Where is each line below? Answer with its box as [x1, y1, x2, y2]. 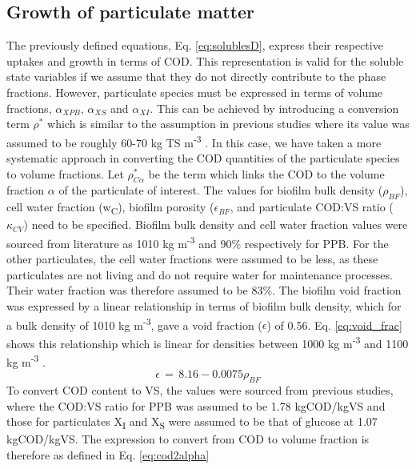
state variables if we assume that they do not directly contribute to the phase [6, 68, 386, 85]
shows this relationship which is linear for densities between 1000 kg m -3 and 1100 [6, 332, 409, 351]
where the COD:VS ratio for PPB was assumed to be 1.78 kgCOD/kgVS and [6, 397, 386, 414]
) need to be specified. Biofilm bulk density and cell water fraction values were [23, 216, 408, 233]
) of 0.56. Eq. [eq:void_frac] [266, 316, 402, 333]
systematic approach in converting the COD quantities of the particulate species [6, 150, 400, 166]
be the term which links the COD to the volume [148, 165, 385, 182]
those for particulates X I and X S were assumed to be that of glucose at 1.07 [6, 413, 378, 432]
